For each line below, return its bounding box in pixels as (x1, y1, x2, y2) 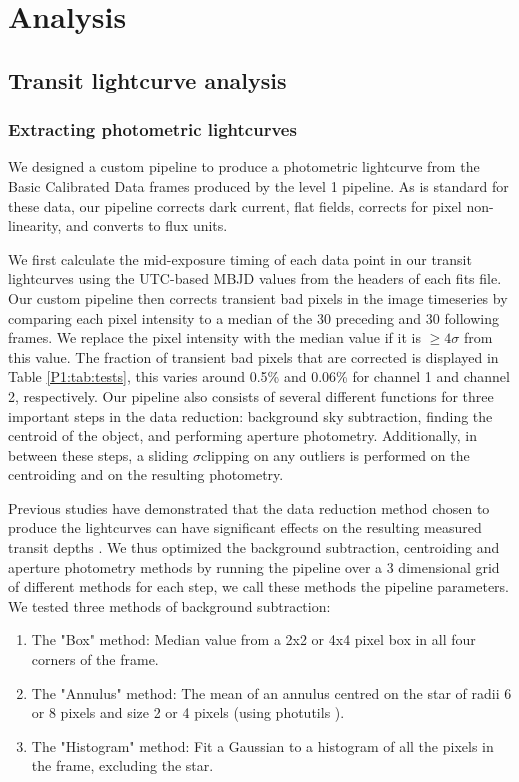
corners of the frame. (31, 649, 159, 670)
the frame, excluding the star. (31, 755, 214, 776)
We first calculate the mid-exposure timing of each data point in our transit (8, 248, 472, 269)
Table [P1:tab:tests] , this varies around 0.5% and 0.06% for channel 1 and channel (8, 366, 510, 387)
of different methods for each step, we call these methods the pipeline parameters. (8, 576, 509, 597)
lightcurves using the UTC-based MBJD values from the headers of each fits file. (8, 268, 502, 289)
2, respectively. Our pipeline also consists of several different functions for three (8, 385, 494, 406)
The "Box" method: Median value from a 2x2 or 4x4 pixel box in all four (31, 629, 476, 650)
